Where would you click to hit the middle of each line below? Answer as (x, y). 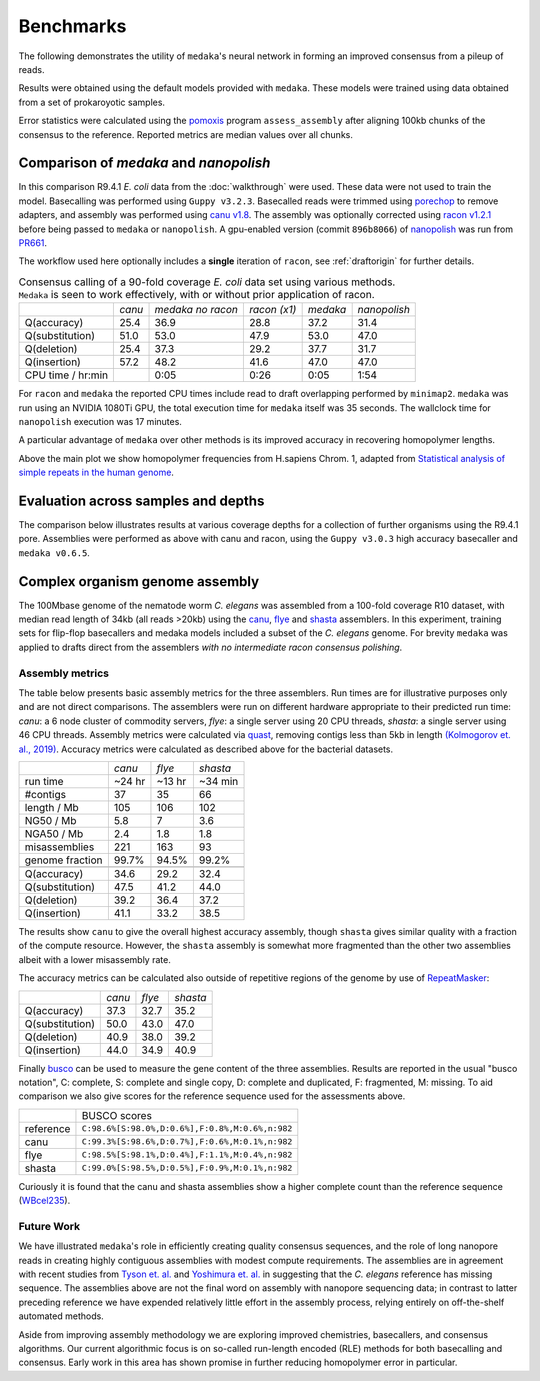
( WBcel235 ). (44, 1201)
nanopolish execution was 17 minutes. (100, 421)
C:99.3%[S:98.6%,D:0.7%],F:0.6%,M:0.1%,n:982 (187, 1141)
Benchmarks (72, 26)
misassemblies (59, 847)
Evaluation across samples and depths (141, 500)
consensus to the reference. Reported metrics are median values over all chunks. (186, 134)
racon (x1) (272, 310)
